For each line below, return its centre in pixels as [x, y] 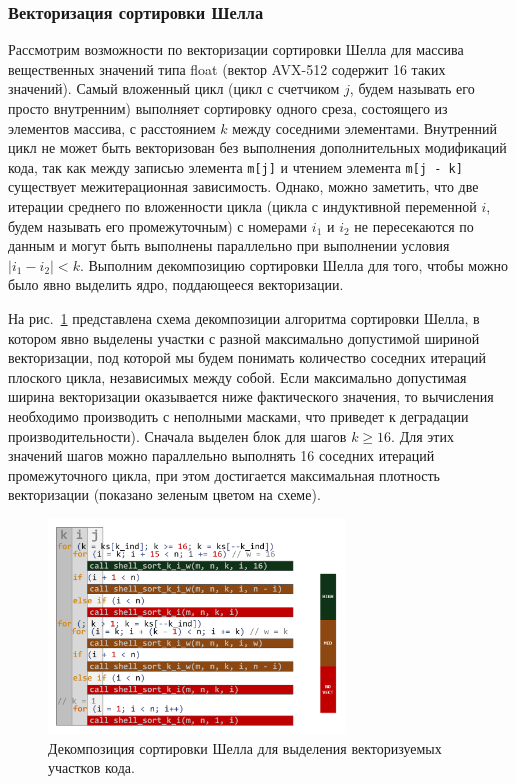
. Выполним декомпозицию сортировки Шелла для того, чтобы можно [293, 264]
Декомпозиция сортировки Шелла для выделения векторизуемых [245, 747]
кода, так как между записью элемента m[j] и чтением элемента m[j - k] [235, 166]
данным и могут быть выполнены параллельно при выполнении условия [229, 245]
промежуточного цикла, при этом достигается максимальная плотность [224, 474]
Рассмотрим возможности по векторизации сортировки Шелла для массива [236, 49]
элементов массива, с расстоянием [112, 127]
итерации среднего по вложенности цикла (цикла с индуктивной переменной [242, 206]
